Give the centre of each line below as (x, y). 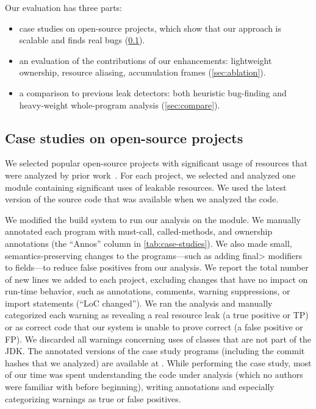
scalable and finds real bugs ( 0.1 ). (82, 40)
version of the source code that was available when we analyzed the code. (142, 199)
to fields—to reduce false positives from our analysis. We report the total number (157, 267)
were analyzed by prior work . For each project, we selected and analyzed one (150, 175)
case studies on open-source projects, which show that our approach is (150, 28)
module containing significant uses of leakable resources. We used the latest (146, 187)
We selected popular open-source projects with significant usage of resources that (156, 163)
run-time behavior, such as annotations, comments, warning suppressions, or (148, 291)
